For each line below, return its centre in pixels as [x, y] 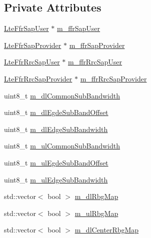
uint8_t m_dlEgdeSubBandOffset [56, 112]
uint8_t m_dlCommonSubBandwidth [62, 95]
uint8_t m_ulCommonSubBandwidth [62, 146]
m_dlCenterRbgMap [107, 230]
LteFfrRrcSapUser [32, 62]
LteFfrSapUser [26, 28]
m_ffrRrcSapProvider [113, 78]
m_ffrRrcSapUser [95, 62]
